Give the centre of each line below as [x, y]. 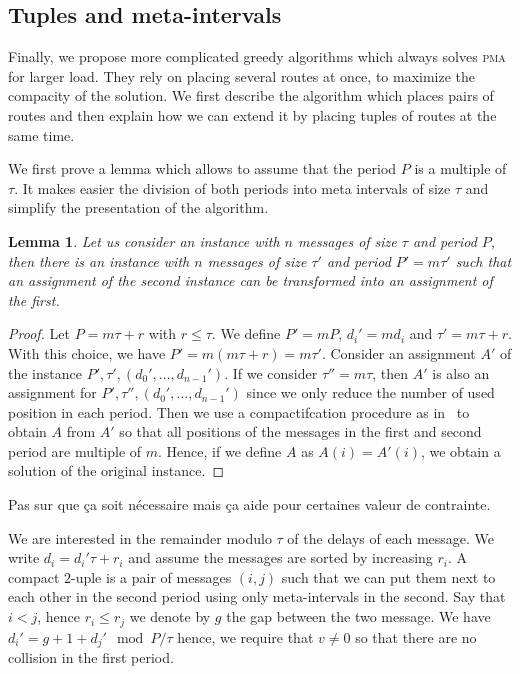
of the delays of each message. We [391, 537]
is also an [461, 372]
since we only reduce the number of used [370, 392]
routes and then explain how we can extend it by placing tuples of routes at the [252, 114]
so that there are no [416, 636]
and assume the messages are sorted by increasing [280, 557]
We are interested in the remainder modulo [140, 537]
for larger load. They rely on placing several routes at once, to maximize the [242, 75]
